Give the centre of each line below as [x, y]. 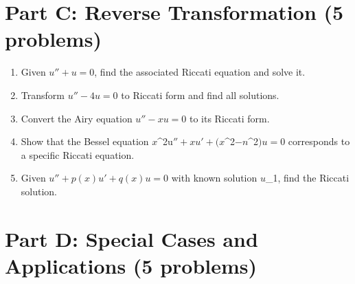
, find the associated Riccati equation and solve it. [200, 72]
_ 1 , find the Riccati [307, 178]
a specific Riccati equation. [78, 154]
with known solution [214, 178]
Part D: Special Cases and [131, 238]
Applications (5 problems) [131, 265]
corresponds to [319, 141]
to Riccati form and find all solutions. [200, 95]
